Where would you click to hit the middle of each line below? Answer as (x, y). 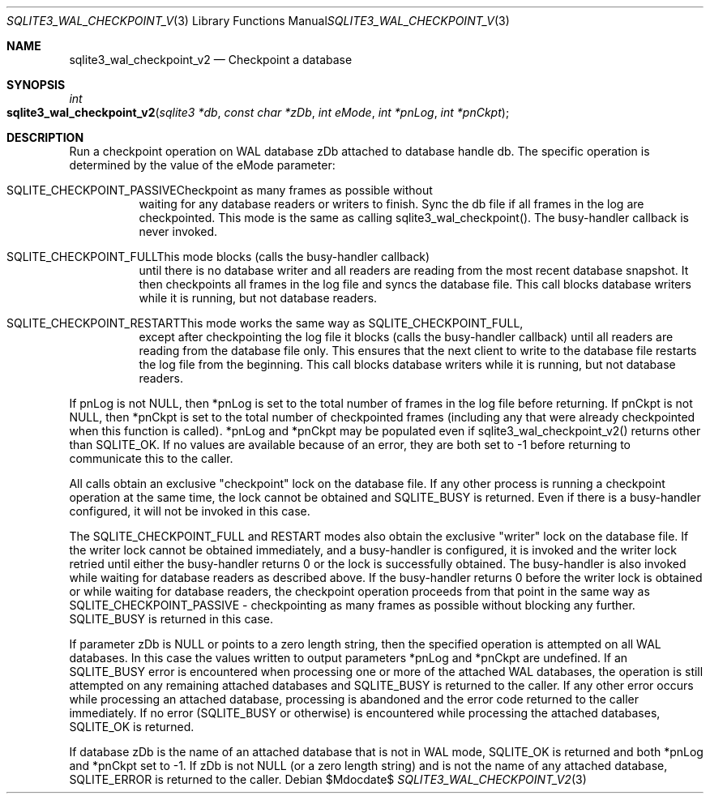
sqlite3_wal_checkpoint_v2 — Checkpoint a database (211, 60)
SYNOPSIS (36, 85)
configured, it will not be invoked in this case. (190, 511)
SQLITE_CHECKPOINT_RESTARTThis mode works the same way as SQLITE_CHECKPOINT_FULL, (265, 323)
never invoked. (178, 231)
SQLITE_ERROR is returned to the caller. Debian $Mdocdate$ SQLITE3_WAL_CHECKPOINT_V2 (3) (328, 779)
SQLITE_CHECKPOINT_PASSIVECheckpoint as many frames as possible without (220, 190)
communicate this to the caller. (151, 458)
